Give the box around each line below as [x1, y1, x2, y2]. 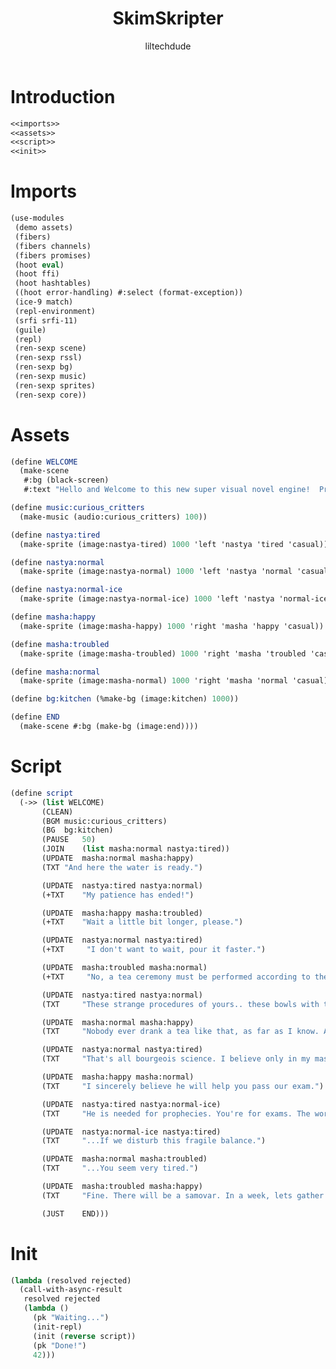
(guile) [14, 325, 47, 335]
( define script [10, 788, 74, 798]
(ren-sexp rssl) [14, 353, 83, 363]
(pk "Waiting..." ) [32, 1313, 110, 1323]
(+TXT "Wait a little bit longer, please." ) [41, 917, 244, 927]
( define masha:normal [10, 667, 101, 677]
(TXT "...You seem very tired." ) [41, 1163, 199, 1174]
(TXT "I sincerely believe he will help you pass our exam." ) [41, 1081, 325, 1091]
